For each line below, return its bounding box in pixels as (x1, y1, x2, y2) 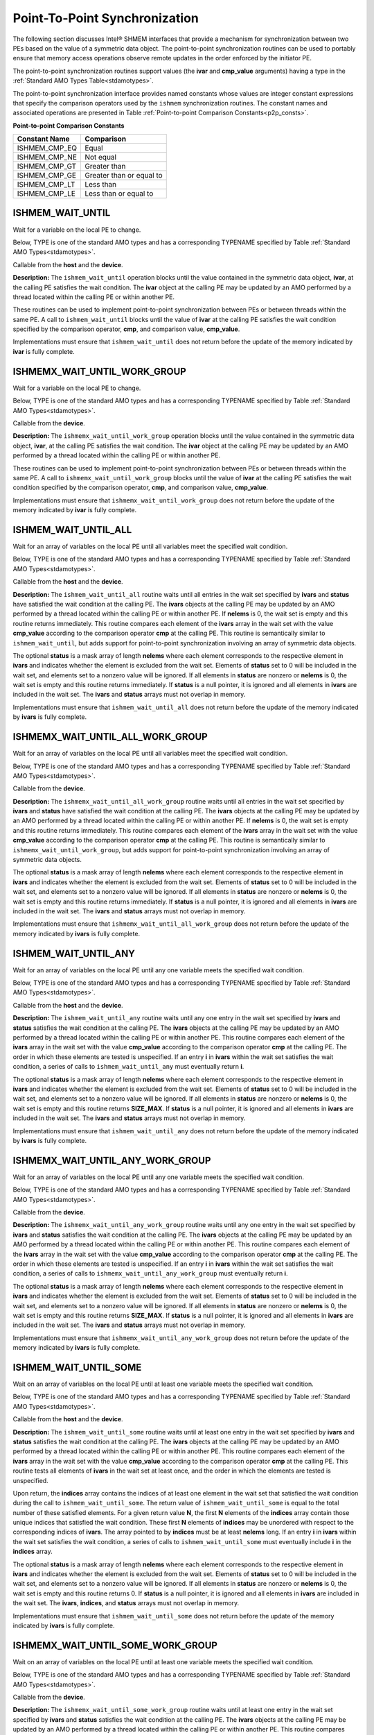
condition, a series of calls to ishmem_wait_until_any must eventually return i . (12, 1063, 244, 1071)
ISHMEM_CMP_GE (17, 171, 76, 180)
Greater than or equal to (84, 171, 163, 180)
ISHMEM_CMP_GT (17, 162, 77, 171)
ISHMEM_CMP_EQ (17, 143, 78, 153)
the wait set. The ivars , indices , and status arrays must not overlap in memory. (12, 1599, 240, 1607)
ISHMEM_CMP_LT (17, 180, 75, 189)
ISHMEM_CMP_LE (17, 189, 76, 198)
